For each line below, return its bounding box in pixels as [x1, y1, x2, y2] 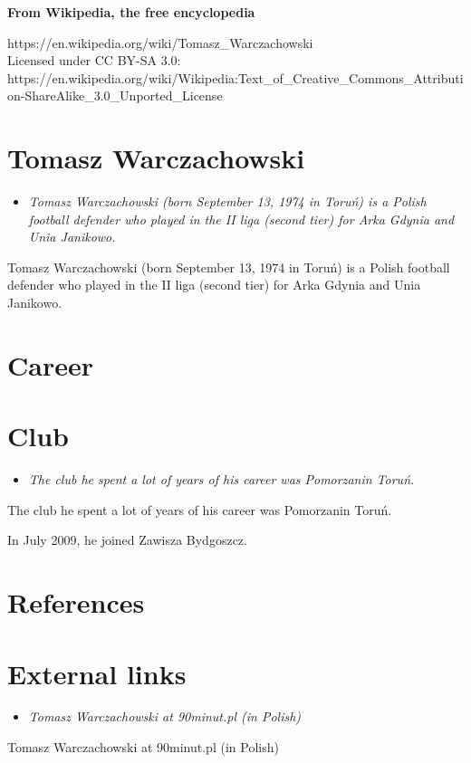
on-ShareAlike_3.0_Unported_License [7, 86, 223, 105]
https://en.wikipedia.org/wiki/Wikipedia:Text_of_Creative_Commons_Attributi [7, 68, 464, 87]
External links [7, 654, 187, 691]
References [7, 584, 145, 621]
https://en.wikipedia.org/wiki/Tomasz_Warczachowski [7, 33, 313, 52]
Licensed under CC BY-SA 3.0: [7, 51, 181, 70]
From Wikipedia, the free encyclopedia [7, 3, 255, 21]
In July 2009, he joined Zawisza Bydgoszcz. [7, 530, 247, 549]
